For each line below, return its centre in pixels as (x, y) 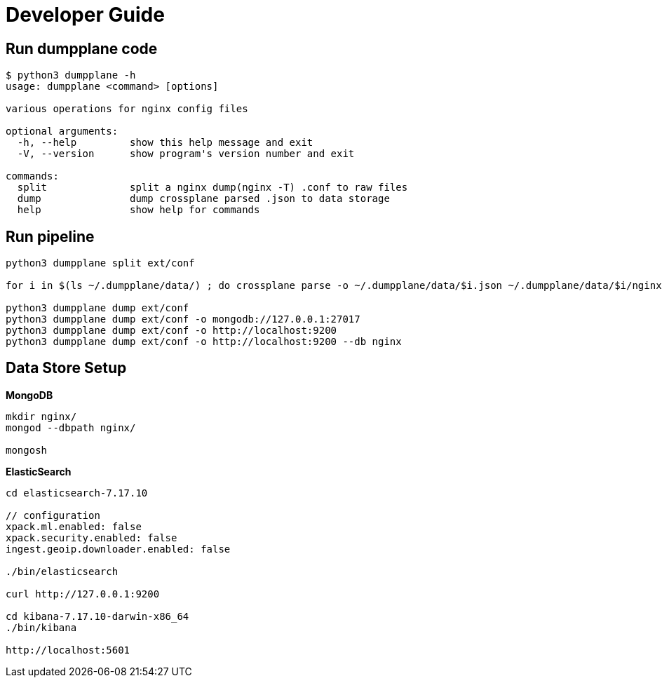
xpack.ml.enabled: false (74, 526)
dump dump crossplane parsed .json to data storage (203, 199)
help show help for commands (139, 210)
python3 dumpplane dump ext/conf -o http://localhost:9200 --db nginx (204, 342)
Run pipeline (50, 236)
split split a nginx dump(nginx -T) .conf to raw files (212, 188)
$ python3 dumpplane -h (71, 75)
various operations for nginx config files (127, 109)
